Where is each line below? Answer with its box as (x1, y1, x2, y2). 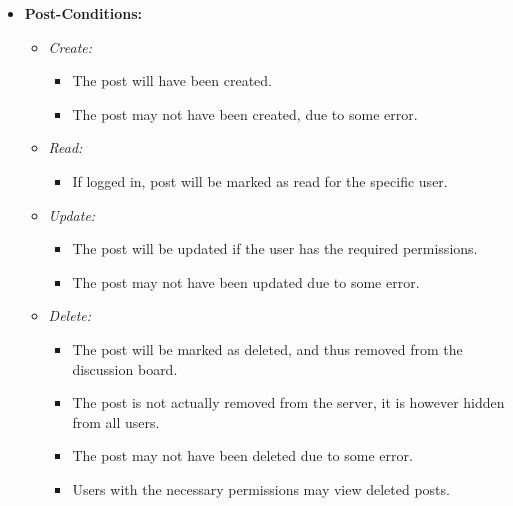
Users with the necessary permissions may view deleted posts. (72, 478, 450, 499)
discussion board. (72, 358, 178, 379)
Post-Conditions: (24, 3, 142, 23)
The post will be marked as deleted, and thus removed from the (72, 338, 463, 359)
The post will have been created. (72, 70, 272, 91)
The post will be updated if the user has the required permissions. (72, 238, 478, 259)
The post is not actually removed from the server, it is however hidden (72, 392, 505, 413)
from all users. (72, 411, 160, 432)
